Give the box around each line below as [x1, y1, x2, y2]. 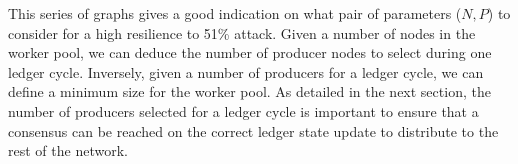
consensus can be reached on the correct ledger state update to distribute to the [8, 120, 499, 141]
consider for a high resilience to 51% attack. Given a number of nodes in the [8, 22, 476, 43]
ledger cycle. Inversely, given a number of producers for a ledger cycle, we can [8, 61, 484, 82]
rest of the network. [8, 140, 128, 161]
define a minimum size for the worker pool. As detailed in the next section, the [8, 81, 491, 102]
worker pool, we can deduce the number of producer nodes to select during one [8, 42, 492, 63]
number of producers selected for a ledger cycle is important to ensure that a [8, 100, 479, 121]
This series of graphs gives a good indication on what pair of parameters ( [8, 3, 462, 23]
